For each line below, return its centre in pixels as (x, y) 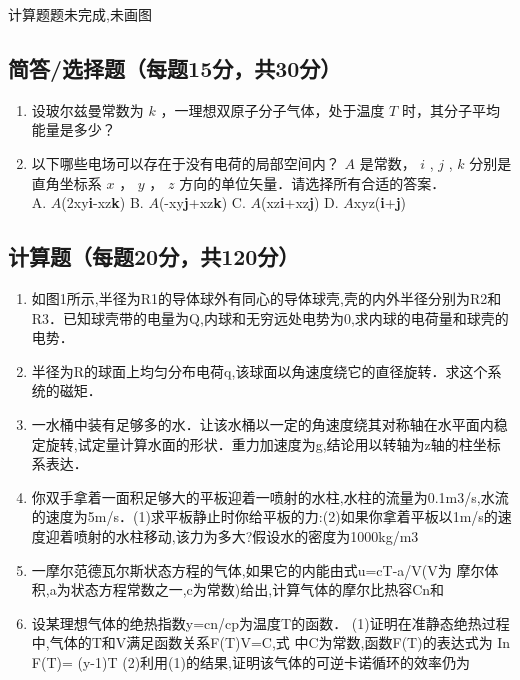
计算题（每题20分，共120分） (154, 256)
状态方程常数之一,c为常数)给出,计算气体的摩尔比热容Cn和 (257, 589)
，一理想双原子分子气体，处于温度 (272, 109)
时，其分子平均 (450, 109)
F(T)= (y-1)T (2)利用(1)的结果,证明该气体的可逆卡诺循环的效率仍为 (250, 661)
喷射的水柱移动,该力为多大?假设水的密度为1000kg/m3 (246, 535)
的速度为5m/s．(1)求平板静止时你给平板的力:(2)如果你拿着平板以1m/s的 (264, 516)
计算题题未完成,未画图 (80, 14)
